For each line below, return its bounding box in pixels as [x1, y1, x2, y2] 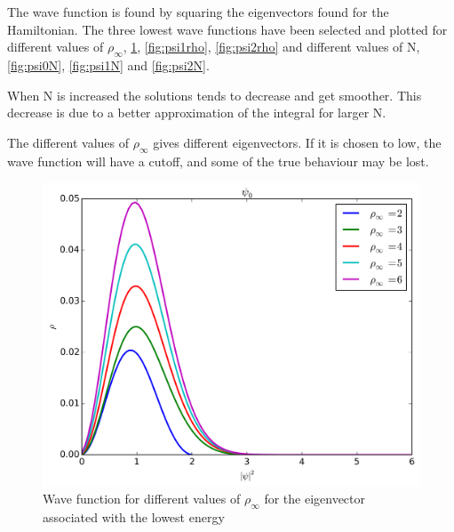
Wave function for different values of [43, 489, 241, 508]
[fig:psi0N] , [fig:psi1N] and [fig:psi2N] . [7, 55, 210, 74]
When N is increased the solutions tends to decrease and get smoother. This [7, 85, 422, 104]
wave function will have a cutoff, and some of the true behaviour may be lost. [7, 151, 429, 170]
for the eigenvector [264, 489, 366, 508]
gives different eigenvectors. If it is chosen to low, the [153, 133, 442, 151]
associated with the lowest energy [43, 508, 225, 527]
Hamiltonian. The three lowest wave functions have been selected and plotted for [7, 20, 448, 38]
